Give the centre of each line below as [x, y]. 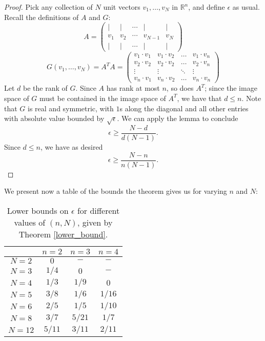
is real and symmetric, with [71, 108]
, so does [180, 88]
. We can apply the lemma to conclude [178, 118]
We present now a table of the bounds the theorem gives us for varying [116, 191]
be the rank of [45, 88]
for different [98, 210]
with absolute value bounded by [54, 118]
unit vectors [122, 7]
